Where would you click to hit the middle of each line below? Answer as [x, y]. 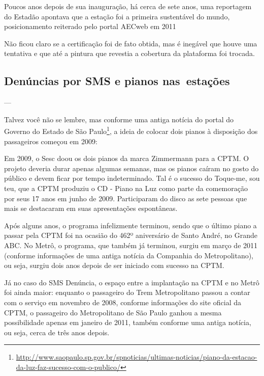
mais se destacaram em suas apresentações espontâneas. [91, 208]
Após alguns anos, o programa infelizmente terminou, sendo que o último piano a [130, 225]
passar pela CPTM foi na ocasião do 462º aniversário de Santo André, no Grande [131, 235]
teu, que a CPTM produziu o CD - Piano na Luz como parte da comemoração [126, 188]
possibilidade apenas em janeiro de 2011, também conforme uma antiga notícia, [128, 322]
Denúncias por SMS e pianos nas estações [117, 81]
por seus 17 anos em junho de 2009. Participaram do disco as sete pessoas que [126, 198]
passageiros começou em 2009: [51, 141]
